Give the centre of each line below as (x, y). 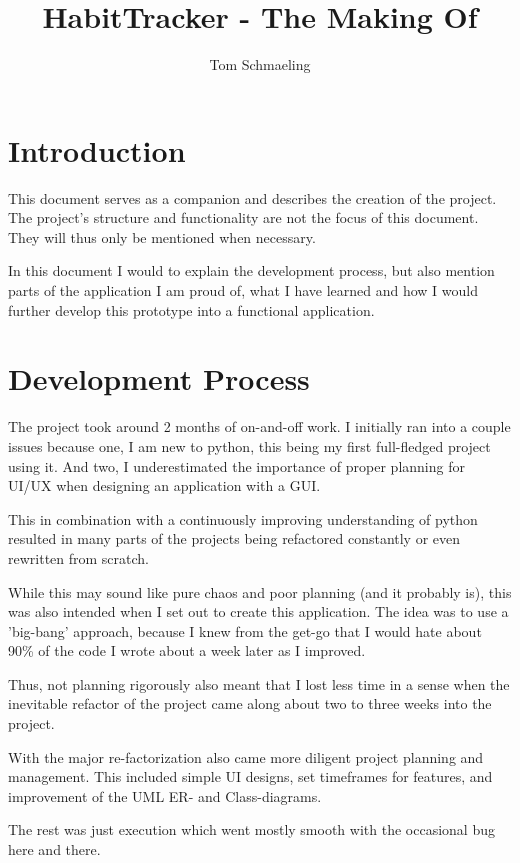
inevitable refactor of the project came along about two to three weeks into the (250, 703)
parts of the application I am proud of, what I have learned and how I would (243, 290)
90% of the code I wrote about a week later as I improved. (187, 650)
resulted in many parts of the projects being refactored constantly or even (234, 538)
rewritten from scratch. (79, 557)
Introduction (97, 149)
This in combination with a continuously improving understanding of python (243, 518)
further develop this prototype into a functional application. (191, 309)
